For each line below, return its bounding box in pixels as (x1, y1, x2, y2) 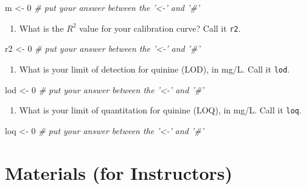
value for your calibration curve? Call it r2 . (79, 21, 241, 34)
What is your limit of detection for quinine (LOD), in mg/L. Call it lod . (19, 62, 290, 75)
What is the (19, 21, 64, 34)
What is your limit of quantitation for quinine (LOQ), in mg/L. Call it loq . (19, 104, 302, 116)
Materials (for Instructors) (5, 160, 233, 185)
